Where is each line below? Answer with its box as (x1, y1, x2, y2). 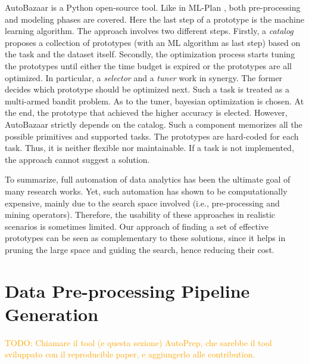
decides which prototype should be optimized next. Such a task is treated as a (5, 83, 290, 95)
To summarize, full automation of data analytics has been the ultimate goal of (5, 173, 291, 186)
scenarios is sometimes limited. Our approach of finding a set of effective (5, 220, 269, 232)
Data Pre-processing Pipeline (5, 278, 250, 303)
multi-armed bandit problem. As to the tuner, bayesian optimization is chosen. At (5, 94, 304, 107)
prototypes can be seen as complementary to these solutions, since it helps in (5, 232, 286, 244)
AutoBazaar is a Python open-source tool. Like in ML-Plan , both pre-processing (5, 1, 301, 13)
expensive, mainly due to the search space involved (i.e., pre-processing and (5, 196, 280, 209)
